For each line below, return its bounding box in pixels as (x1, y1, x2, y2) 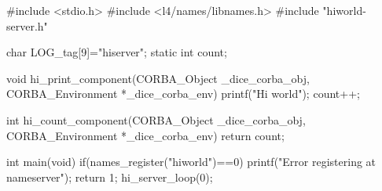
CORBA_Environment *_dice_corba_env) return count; (6, 127, 285, 143)
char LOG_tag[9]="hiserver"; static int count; (6, 44, 227, 60)
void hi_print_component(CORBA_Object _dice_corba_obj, (6, 70, 310, 86)
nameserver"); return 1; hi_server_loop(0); (6, 168, 213, 185)
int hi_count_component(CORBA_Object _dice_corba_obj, (6, 111, 306, 128)
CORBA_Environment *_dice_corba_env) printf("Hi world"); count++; (6, 85, 360, 102)
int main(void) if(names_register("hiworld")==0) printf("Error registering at (6, 153, 376, 170)
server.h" (6, 17, 48, 34)
